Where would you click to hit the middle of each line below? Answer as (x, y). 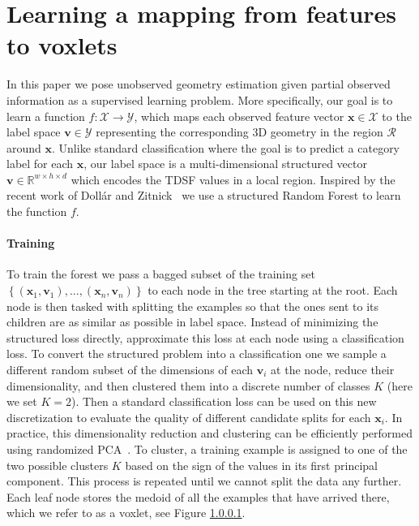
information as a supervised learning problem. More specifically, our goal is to (200, 99)
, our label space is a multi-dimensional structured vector (225, 164)
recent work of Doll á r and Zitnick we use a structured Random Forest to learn (204, 195)
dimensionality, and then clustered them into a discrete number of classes (188, 385)
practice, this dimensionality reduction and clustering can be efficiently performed (209, 433)
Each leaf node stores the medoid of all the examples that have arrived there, (198, 496)
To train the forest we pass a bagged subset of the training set (161, 274)
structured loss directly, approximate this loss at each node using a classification (205, 337)
